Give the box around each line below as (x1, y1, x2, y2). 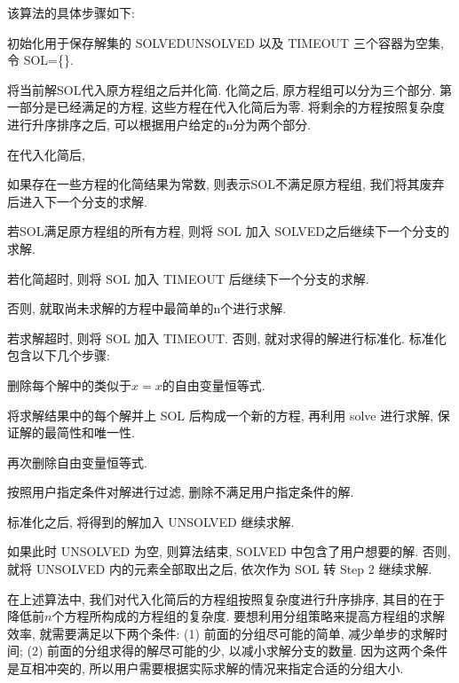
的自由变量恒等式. (162, 375, 265, 394)
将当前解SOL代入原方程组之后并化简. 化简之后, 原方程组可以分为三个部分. (7, 80, 436, 98)
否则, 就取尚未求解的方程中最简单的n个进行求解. (7, 299, 287, 318)
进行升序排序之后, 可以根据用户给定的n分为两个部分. (7, 114, 312, 133)
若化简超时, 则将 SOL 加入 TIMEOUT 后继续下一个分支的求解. (7, 269, 369, 287)
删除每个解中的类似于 (7, 375, 131, 394)
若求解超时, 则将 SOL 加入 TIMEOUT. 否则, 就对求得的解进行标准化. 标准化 (7, 328, 447, 347)
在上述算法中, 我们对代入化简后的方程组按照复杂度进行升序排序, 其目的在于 (7, 589, 446, 608)
